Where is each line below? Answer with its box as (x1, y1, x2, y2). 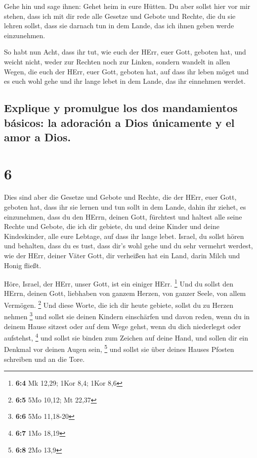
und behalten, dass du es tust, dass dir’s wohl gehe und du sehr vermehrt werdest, (4, 240, 253, 251)
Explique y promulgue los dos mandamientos (4, 100, 238, 115)
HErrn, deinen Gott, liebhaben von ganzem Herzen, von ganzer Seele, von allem (4, 288, 246, 298)
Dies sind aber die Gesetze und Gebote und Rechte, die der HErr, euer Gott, (4, 192, 237, 202)
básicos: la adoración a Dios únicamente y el (4, 114, 235, 130)
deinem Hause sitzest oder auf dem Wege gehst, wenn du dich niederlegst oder (4, 321, 241, 331)
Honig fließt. (4, 260, 42, 270)
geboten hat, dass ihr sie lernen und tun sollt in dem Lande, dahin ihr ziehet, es (4, 202, 246, 212)
